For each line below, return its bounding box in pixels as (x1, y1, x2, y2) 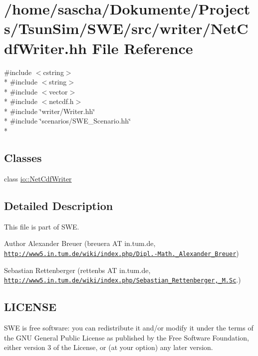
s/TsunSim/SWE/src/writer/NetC (4, 18, 249, 38)
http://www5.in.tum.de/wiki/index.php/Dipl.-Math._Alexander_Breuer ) (4, 247, 239, 258)
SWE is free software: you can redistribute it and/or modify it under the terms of (4, 322, 254, 332)
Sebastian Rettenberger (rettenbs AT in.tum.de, (4, 264, 151, 275)
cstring (43, 66, 64, 77)
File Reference (92, 37, 193, 58)
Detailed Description (4, 197, 113, 213)
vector (49, 86, 68, 96)
